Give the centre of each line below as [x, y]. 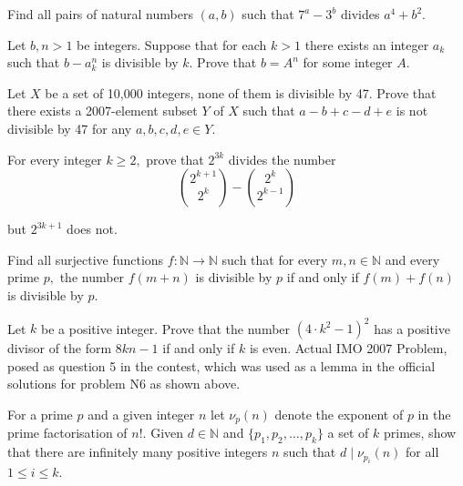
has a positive [412, 328]
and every [412, 259]
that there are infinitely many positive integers [138, 452]
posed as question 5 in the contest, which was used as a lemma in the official [221, 365]
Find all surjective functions [86, 259]
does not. [92, 229]
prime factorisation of [67, 433]
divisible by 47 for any [70, 128]
